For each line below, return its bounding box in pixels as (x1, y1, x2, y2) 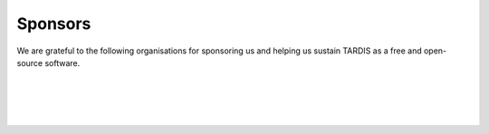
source (16, 57, 43, 68)
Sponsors (16, 14, 91, 33)
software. (44, 57, 81, 68)
